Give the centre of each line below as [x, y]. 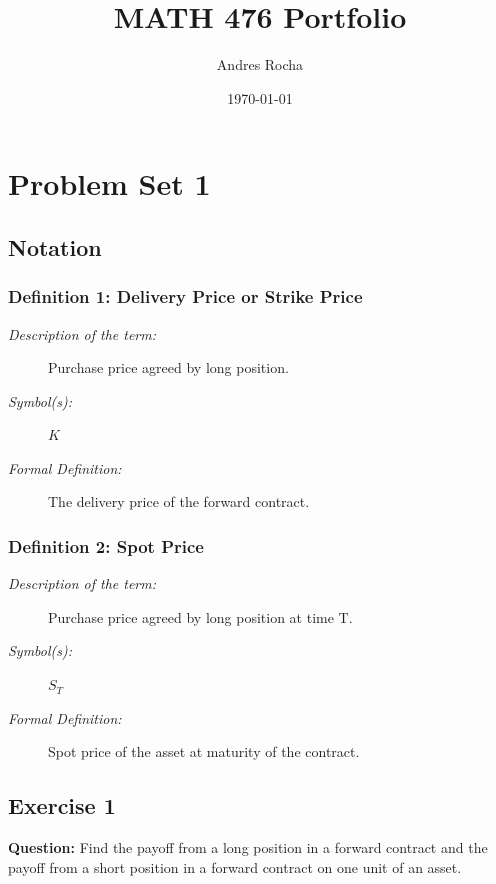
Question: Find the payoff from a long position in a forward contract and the [248, 847]
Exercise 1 [62, 805]
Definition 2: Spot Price [106, 545]
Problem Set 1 [109, 183]
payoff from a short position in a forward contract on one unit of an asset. [235, 866]
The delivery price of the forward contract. [179, 501]
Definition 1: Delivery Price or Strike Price [185, 296]
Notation [55, 246]
